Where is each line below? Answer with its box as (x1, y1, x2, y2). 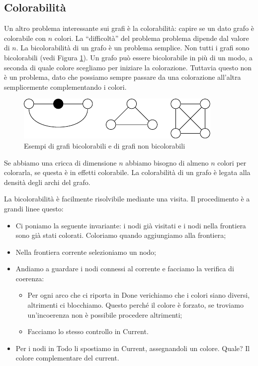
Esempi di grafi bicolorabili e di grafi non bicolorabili (24, 140, 185, 151)
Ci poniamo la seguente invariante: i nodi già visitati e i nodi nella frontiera (15, 220, 246, 230)
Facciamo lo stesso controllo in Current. (27, 326, 149, 337)
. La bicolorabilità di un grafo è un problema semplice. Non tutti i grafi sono (16, 42, 250, 53)
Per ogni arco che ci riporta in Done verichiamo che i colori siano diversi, (27, 290, 250, 300)
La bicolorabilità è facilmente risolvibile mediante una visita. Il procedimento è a (4, 193, 250, 204)
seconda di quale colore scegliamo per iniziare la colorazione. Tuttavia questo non (4, 62, 252, 72)
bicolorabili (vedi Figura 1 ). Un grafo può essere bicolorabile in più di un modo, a (4, 52, 253, 62)
